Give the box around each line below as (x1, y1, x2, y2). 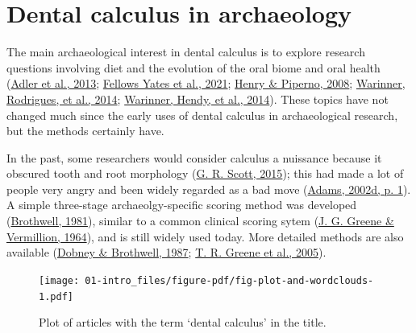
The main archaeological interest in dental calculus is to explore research (6, 43, 365, 60)
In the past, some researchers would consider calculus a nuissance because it (6, 149, 382, 166)
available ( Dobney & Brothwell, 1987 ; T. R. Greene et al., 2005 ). (6, 244, 327, 261)
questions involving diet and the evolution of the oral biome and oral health (6, 59, 381, 76)
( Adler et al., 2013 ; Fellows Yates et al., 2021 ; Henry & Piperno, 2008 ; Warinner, (6, 75, 406, 92)
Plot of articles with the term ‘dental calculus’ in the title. (39, 314, 327, 331)
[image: (39, 274, 80, 286)
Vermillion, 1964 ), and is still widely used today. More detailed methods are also (6, 228, 404, 245)
